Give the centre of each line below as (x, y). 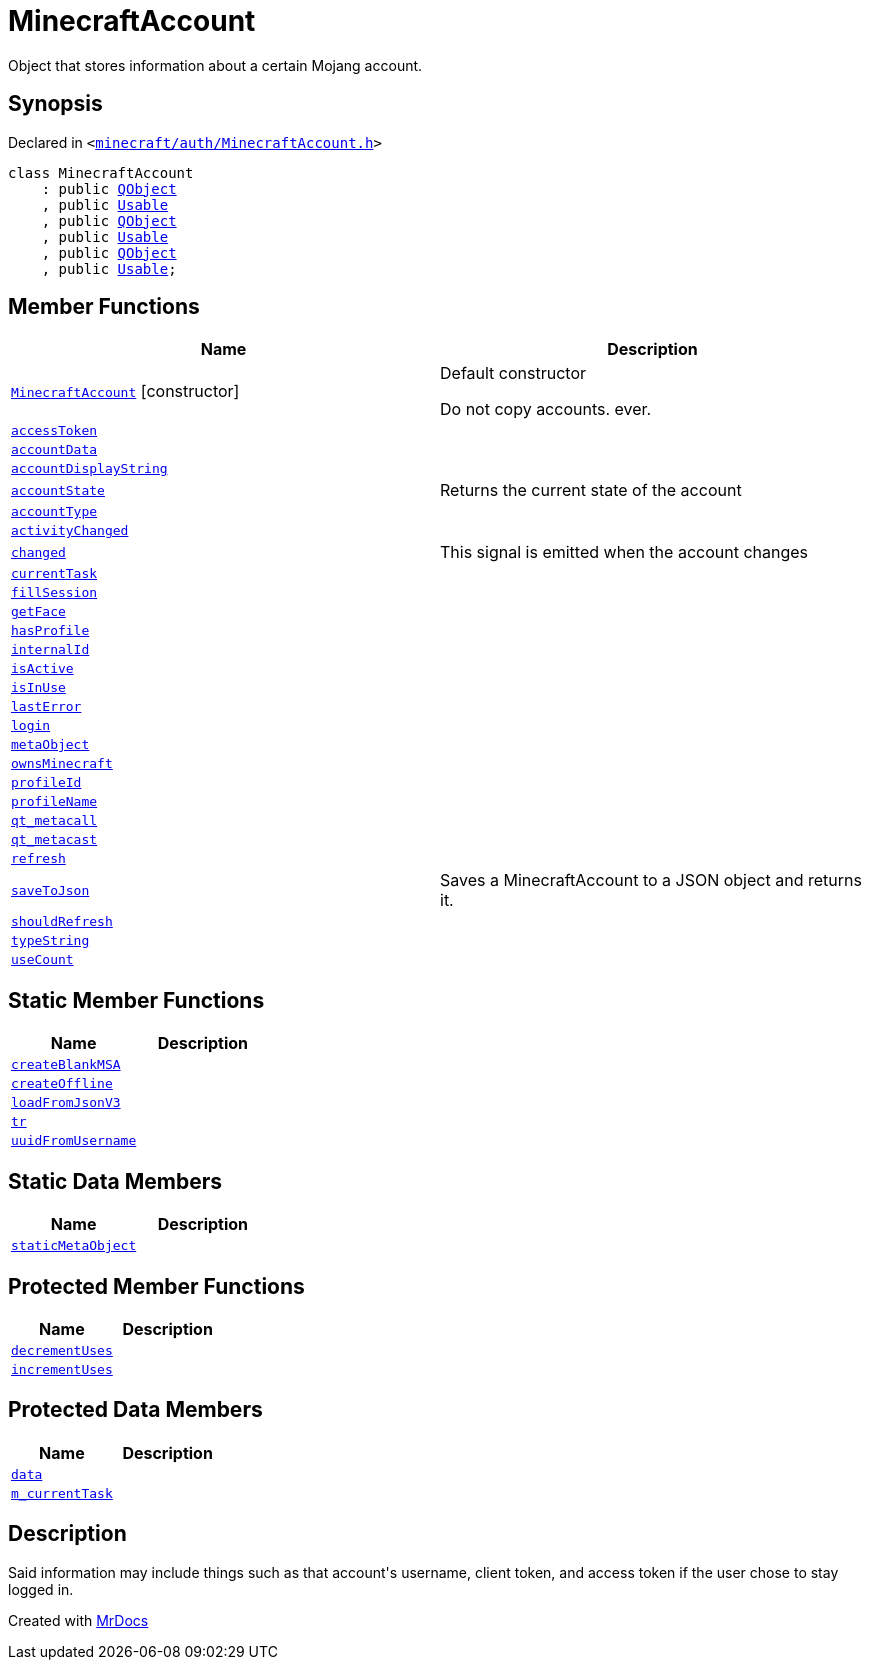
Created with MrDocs (78, 1620)
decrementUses (62, 1350)
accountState (58, 490)
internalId (50, 650)
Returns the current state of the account (591, 490)
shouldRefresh (62, 922)
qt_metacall (54, 821)
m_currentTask (62, 1493)
